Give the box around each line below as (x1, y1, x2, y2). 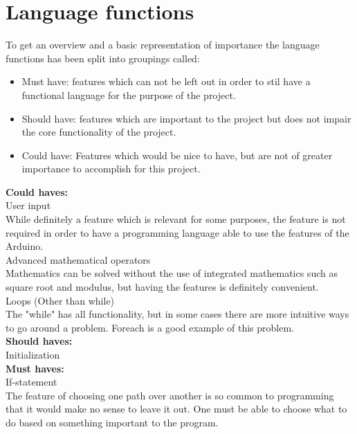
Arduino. (6, 239, 44, 253)
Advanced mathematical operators (6, 252, 151, 266)
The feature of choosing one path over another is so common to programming (6, 388, 334, 402)
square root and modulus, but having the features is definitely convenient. (6, 280, 319, 294)
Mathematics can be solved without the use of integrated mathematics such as (6, 266, 338, 280)
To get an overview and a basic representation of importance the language (6, 37, 320, 52)
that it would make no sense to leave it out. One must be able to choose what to (6, 401, 347, 416)
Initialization (6, 347, 60, 361)
